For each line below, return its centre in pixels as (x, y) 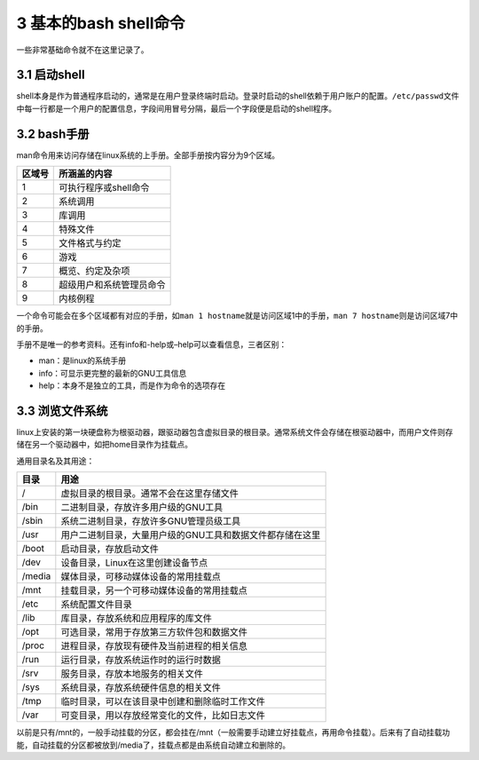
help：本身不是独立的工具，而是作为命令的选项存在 (132, 385)
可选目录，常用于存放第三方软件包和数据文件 (154, 632)
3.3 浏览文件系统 (62, 411)
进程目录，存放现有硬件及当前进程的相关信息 (154, 646)
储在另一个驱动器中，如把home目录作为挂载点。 (105, 445)
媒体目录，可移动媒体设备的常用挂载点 (141, 577)
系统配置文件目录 (96, 605)
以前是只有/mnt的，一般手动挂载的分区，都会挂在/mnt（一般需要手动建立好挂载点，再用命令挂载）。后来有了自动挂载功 (233, 732)
